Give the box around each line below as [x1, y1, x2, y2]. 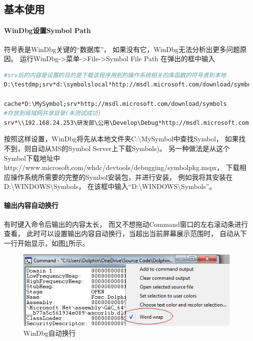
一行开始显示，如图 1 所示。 [4, 238, 89, 248]
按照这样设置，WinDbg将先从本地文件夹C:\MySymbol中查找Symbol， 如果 [4, 134, 239, 144]
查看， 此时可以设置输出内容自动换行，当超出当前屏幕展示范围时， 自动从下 [4, 228, 247, 239]
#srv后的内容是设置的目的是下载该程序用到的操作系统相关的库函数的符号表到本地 [4, 71, 226, 79]
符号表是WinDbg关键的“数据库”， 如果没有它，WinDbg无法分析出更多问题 [4, 44, 240, 54]
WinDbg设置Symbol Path [4, 25, 91, 35]
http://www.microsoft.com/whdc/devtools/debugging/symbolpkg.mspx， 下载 [4, 162, 240, 172]
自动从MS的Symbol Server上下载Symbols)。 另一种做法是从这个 [31, 143, 230, 153]
